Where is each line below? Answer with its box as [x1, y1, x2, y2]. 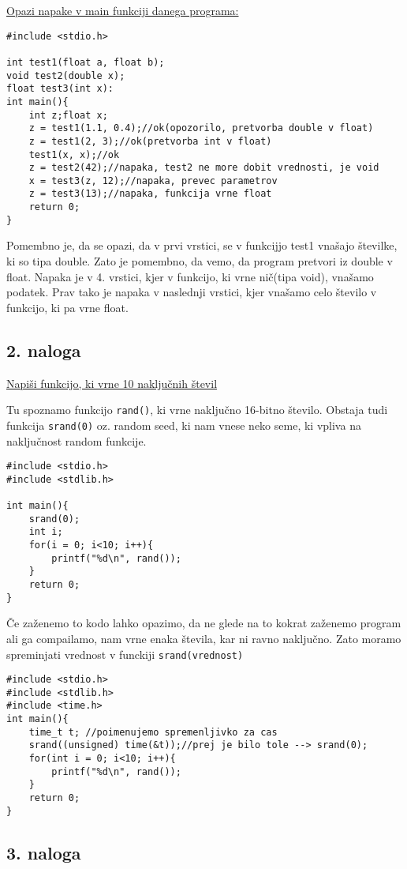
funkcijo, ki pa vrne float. [6, 299, 129, 315]
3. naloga [6, 840, 81, 864]
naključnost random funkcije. [6, 432, 147, 449]
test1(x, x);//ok [28, 149, 120, 160]
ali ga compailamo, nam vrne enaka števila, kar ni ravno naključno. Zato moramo [6, 630, 401, 646]
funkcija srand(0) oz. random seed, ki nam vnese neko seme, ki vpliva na [6, 416, 361, 433]
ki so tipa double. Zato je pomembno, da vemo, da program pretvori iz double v [6, 253, 393, 269]
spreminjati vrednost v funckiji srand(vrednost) [6, 645, 244, 662]
